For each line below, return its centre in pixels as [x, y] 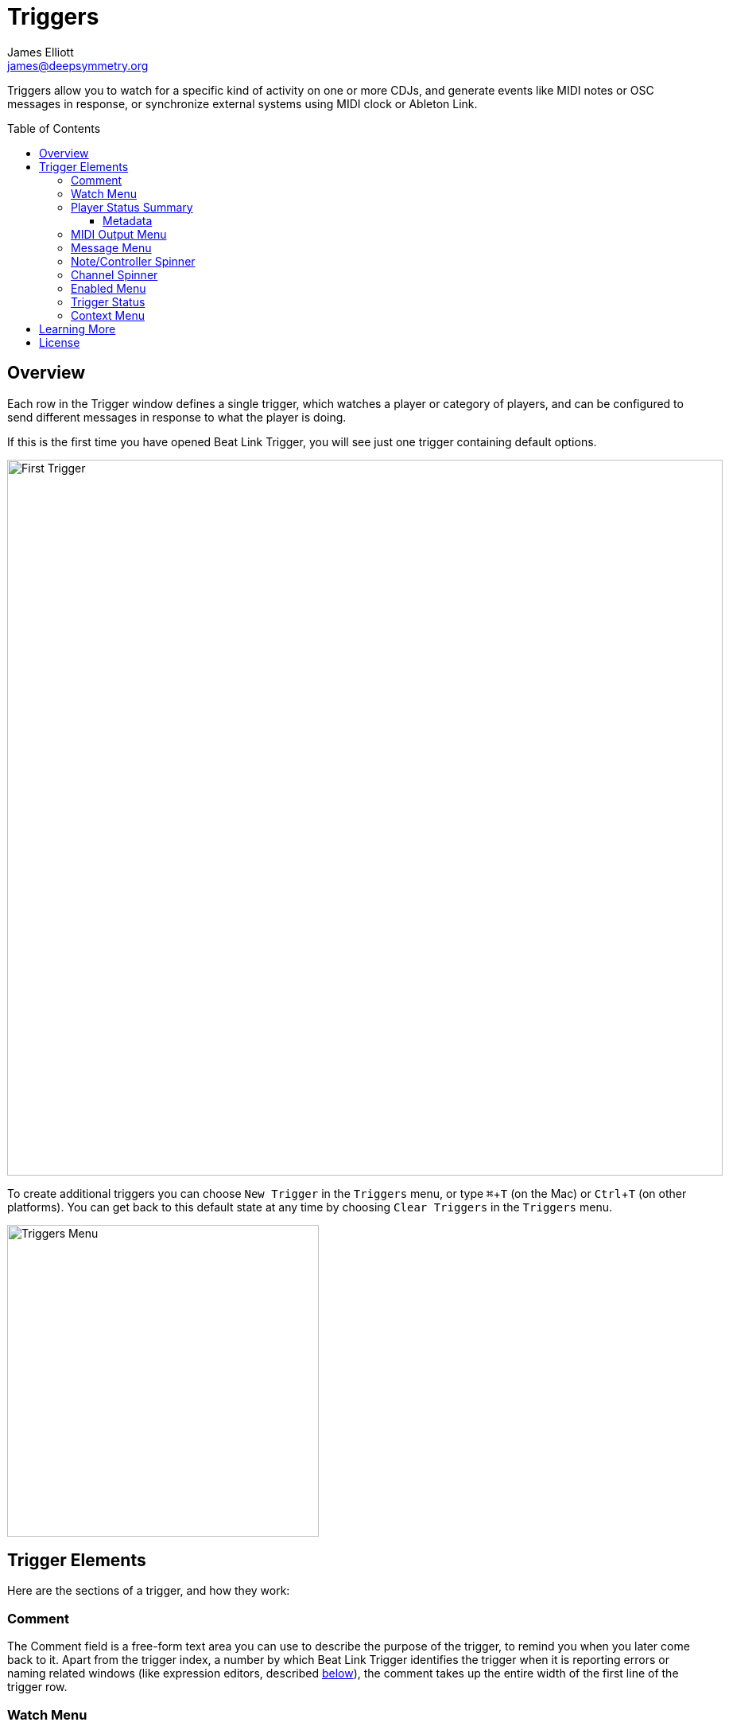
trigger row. [37, 1687]
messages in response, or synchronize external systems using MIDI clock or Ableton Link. [242, 103]
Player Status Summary [132, 207]
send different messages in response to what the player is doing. [177, 417]
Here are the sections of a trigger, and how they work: [149, 1591]
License [60, 342]
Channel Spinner [114, 274]
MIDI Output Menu [119, 234]
